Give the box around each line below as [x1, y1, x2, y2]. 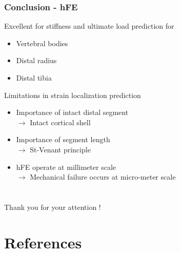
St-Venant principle [30, 144, 91, 154]
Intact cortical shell [30, 116, 91, 127]
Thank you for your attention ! [4, 201, 101, 212]
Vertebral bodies [16, 37, 68, 48]
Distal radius [16, 55, 57, 66]
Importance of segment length [16, 134, 110, 145]
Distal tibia [16, 72, 52, 83]
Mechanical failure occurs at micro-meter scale [30, 171, 176, 182]
